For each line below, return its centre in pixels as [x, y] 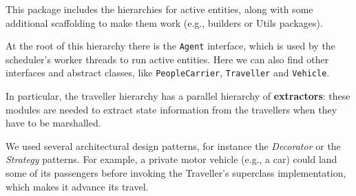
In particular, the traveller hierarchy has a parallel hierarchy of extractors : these [178, 96]
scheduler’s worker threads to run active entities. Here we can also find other [167, 59]
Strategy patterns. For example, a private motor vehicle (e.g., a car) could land [171, 159]
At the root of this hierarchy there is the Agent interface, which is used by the [170, 46]
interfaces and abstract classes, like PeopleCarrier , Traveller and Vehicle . [168, 73]
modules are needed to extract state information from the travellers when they [171, 109]
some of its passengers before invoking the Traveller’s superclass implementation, [176, 173]
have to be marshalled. [53, 123]
